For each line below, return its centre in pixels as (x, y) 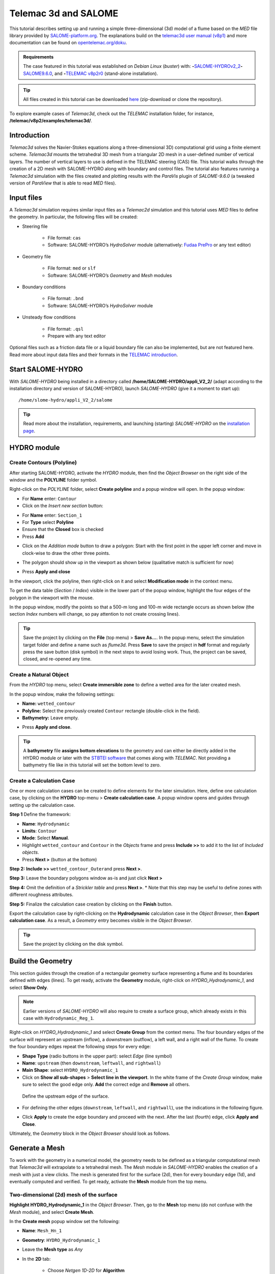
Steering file (35, 226)
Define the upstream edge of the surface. (66, 1096)
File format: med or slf (72, 268)
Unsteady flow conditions (49, 317)
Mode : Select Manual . (46, 838)
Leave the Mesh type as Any (52, 1250)
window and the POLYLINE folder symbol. (53, 480)
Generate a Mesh (37, 1148)
